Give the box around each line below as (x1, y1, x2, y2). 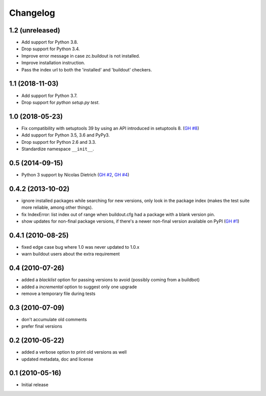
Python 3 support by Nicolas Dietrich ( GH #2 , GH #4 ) (21, 171, 130, 177)
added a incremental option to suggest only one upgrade (21, 284, 137, 290)
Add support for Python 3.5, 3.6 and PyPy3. (21, 132, 110, 138)
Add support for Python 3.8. (21, 39, 78, 45)
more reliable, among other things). (21, 204, 93, 210)
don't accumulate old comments (21, 316, 87, 322)
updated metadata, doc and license (21, 356, 94, 362)
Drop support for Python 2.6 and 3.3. (21, 139, 96, 145)
